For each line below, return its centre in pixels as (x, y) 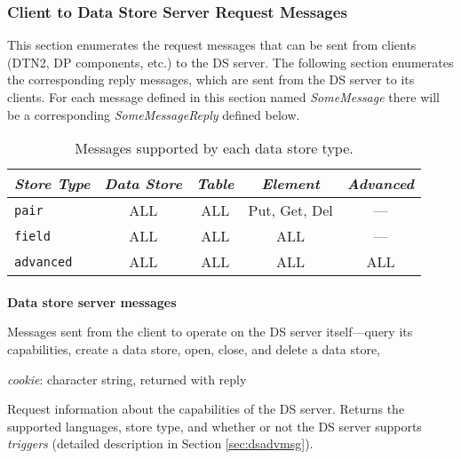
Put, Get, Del (290, 210)
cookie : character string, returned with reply (127, 379)
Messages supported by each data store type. (214, 148)
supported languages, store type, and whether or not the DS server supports (215, 426)
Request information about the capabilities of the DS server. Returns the (206, 409)
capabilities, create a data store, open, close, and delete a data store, (194, 348)
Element (290, 184)
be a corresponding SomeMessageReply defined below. (154, 114)
